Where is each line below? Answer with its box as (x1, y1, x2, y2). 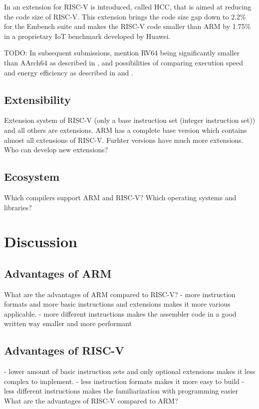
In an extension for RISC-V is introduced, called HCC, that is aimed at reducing (4, 1, 252, 11)
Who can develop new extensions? (4, 144, 108, 155)
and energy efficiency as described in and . (4, 67, 133, 77)
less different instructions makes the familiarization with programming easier (4, 386, 239, 396)
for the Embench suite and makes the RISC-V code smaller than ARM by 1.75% (4, 21, 251, 31)
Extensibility (4, 91, 71, 107)
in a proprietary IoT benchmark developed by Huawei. (4, 30, 171, 41)
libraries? (4, 202, 32, 212)
